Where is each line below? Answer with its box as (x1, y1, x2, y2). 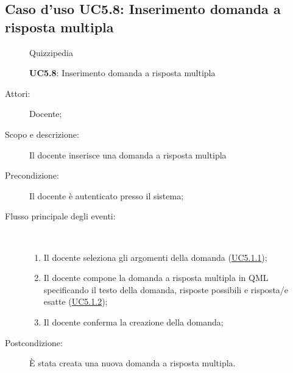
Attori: (5, 87, 30, 99)
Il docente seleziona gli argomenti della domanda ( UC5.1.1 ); (43, 250, 267, 263)
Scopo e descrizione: (5, 127, 79, 140)
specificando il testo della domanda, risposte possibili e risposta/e (43, 283, 289, 296)
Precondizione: (5, 169, 59, 182)
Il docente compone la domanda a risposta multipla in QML (43, 271, 269, 284)
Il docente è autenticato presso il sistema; (29, 189, 184, 202)
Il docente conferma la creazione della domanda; (43, 315, 224, 328)
